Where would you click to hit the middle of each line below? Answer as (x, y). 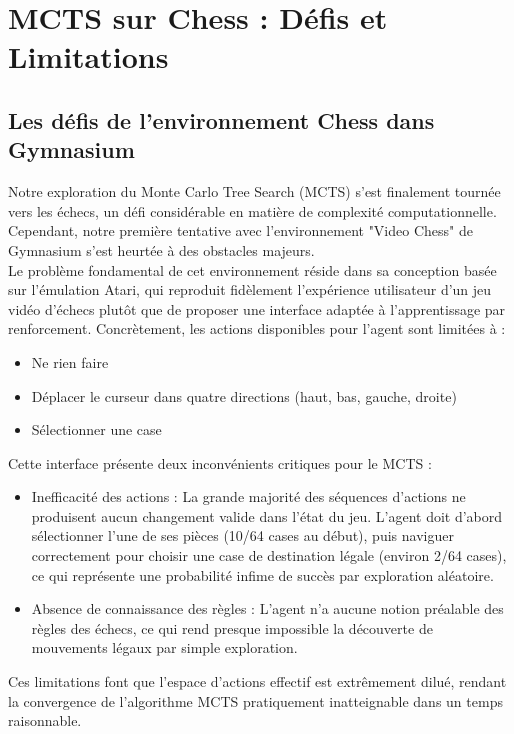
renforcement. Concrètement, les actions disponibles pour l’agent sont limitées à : (257, 328)
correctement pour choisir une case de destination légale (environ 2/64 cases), (269, 555)
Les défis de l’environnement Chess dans (221, 119)
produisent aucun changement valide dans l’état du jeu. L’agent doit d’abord (267, 515)
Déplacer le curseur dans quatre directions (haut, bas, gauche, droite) (244, 395)
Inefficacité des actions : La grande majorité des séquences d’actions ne (248, 496)
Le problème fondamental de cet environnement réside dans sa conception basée (252, 269)
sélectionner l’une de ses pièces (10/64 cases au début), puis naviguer (242, 535)
